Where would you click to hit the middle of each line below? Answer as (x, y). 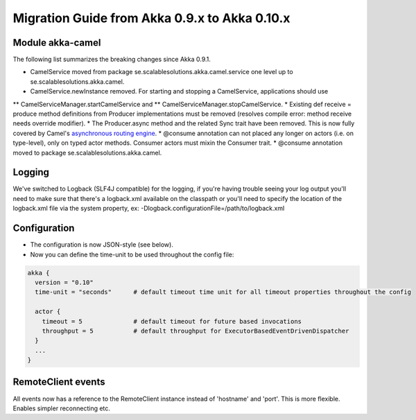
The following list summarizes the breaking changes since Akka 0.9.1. (112, 60)
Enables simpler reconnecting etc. (62, 408)
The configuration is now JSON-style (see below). (102, 245)
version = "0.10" (64, 282)
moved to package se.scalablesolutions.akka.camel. (87, 152)
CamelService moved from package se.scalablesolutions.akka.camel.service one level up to (162, 72)
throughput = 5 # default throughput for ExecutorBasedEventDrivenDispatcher (196, 331)
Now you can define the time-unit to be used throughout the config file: (132, 254)
